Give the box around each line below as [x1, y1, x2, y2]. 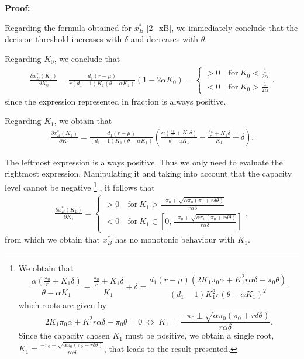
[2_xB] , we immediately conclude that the [146, 21, 298, 33]
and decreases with [130, 33, 199, 45]
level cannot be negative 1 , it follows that [5, 179, 155, 193]
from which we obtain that [5, 233, 100, 246]
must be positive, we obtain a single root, [125, 329, 274, 341]
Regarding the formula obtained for [5, 21, 132, 33]
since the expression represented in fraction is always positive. [5, 95, 226, 107]
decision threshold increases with [5, 33, 122, 45]
